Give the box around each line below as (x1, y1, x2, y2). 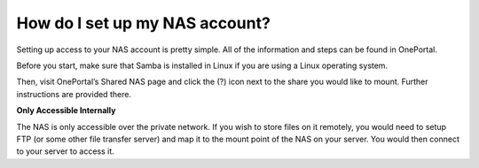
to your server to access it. (16, 146, 114, 157)
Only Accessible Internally (16, 105, 116, 116)
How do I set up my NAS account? (16, 13, 271, 33)
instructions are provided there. (16, 88, 132, 99)
